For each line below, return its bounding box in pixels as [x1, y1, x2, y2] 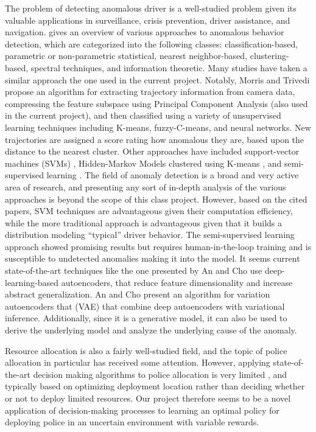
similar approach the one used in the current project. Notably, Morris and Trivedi [5, 73, 310, 86]
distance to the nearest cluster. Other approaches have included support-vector [5, 145, 300, 158]
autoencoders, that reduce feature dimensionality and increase [61, 276, 293, 288]
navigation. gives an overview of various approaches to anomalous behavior [5, 26, 284, 38]
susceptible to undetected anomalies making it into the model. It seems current [5, 252, 300, 265]
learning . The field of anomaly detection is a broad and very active [46, 169, 299, 181]
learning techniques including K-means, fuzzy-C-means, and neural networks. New [5, 120, 311, 133]
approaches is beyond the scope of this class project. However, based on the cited [5, 192, 307, 205]
